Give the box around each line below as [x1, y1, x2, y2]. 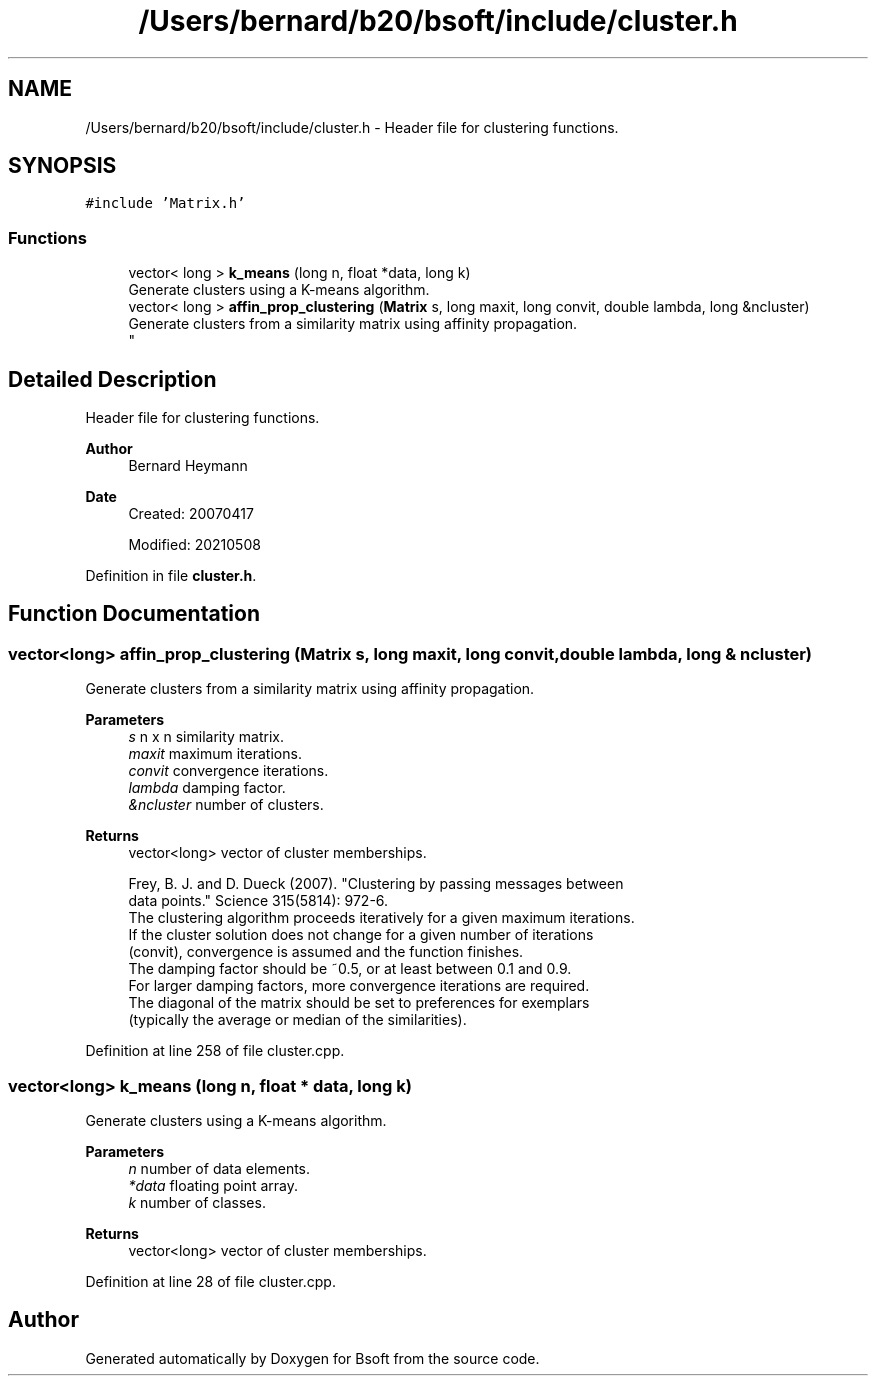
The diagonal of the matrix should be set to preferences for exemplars [128, 994, 590, 1012]
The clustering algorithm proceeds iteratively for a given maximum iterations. [128, 909, 635, 927]
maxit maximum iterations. [128, 745, 302, 763]
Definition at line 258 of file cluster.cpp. [85, 1042, 345, 1060]
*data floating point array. [128, 1177, 299, 1194]
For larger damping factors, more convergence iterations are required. [128, 977, 590, 995]
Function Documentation [8, 601, 260, 627]
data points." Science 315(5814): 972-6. [128, 892, 389, 910]
